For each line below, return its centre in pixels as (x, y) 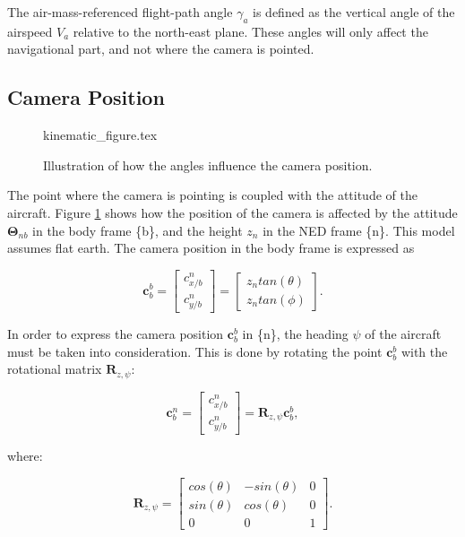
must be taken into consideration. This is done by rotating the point (195, 351)
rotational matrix (55, 369)
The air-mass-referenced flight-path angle (120, 12)
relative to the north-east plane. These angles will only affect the (250, 31)
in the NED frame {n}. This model (359, 230)
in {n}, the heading (295, 334)
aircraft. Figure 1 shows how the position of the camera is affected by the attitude (232, 212)
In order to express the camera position (116, 334)
